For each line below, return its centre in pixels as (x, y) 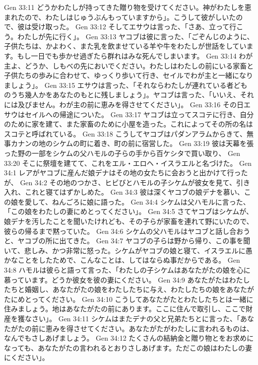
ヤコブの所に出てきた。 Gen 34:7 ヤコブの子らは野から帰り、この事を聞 (134, 241)
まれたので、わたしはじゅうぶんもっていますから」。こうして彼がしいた (120, 17)
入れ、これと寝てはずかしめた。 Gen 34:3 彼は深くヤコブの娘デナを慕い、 (124, 192)
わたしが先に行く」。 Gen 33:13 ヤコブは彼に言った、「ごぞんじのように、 (136, 36)
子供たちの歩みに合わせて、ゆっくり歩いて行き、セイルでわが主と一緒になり (129, 75)
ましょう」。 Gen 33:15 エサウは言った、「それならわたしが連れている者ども (126, 85)
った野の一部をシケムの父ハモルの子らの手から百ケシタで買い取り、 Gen (122, 153)
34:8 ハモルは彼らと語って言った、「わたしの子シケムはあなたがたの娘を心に (127, 270)
